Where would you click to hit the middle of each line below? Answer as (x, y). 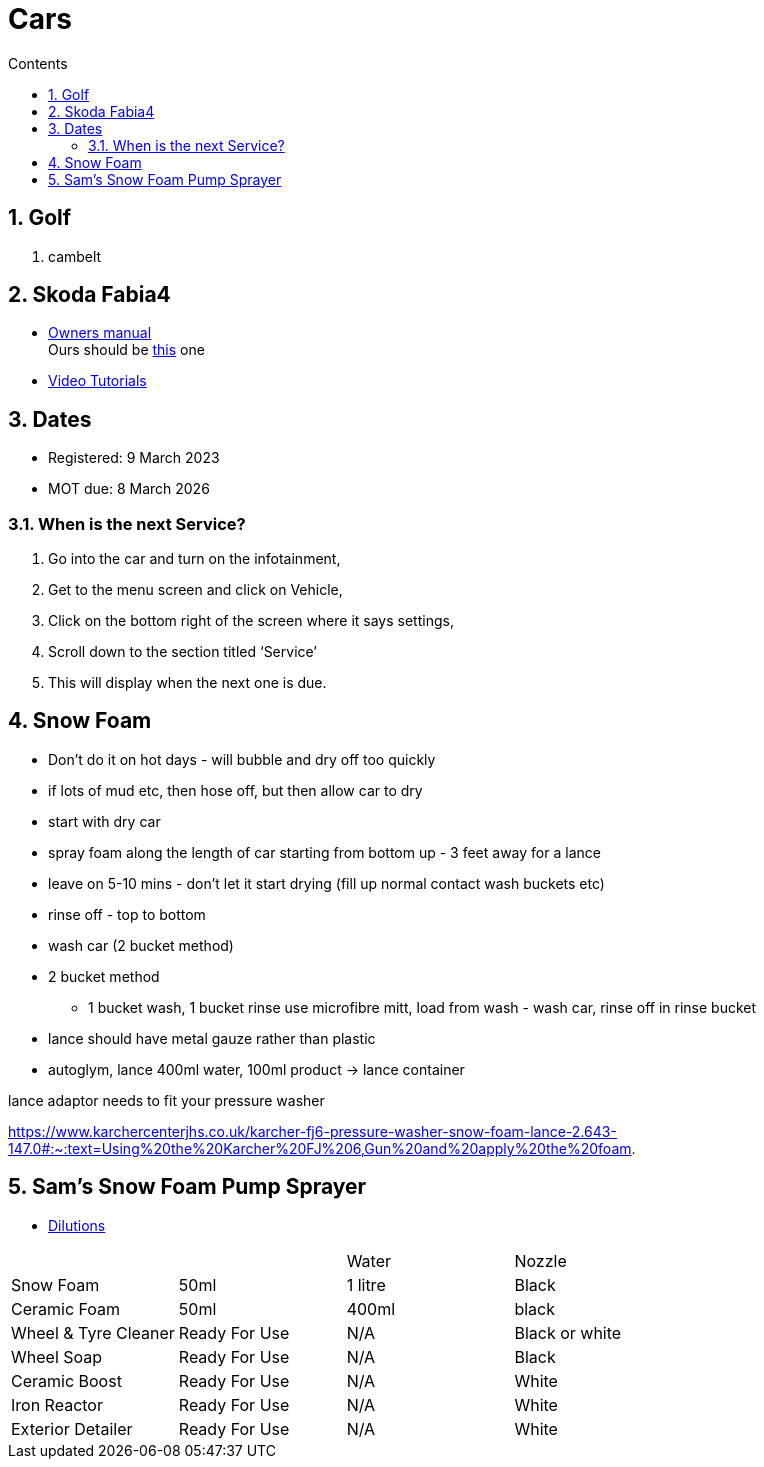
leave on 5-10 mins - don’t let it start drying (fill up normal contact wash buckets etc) (326, 883)
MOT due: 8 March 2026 (129, 489)
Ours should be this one (126, 350)
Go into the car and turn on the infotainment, (194, 559)
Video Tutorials (97, 381)
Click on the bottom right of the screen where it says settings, (251, 621)
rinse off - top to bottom (127, 914)
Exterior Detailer (72, 1428)
